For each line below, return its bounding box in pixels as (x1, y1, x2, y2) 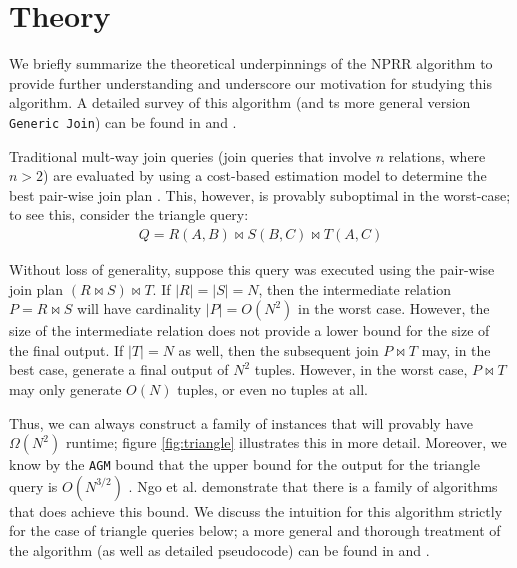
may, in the (421, 339, 491, 360)
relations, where (388, 145, 486, 166)
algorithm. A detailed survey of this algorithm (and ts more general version (9, 92, 471, 113)
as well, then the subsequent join (178, 339, 379, 360)
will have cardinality (77, 298, 202, 319)
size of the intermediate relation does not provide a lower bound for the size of (9, 320, 490, 341)
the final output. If (9, 339, 124, 360)
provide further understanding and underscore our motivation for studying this (9, 72, 492, 93)
